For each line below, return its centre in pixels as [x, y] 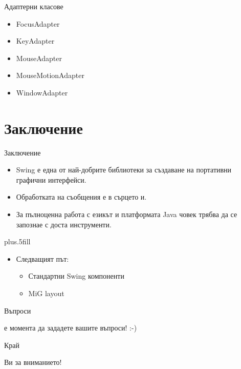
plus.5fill [17, 241]
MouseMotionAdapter [50, 75]
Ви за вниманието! [33, 362]
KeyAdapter [35, 41]
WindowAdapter [42, 92]
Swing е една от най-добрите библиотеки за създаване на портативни [124, 170]
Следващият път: [42, 258]
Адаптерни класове [34, 6]
